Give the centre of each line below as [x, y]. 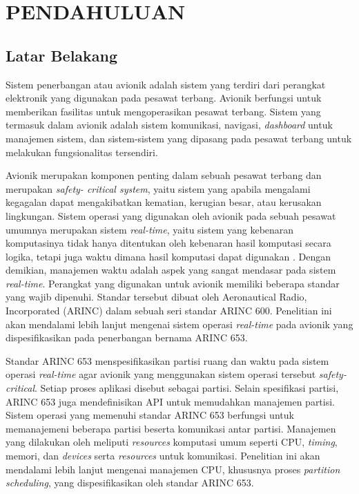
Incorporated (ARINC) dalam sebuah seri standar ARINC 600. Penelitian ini [169, 311]
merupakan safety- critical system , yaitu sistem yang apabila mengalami [158, 188]
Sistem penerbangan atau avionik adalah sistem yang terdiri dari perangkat [166, 84]
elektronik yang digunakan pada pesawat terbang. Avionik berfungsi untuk [164, 98]
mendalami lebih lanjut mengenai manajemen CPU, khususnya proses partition [173, 469]
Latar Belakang [62, 55]
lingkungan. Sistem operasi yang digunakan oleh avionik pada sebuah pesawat [171, 215]
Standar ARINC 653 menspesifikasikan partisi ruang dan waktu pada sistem [167, 360]
